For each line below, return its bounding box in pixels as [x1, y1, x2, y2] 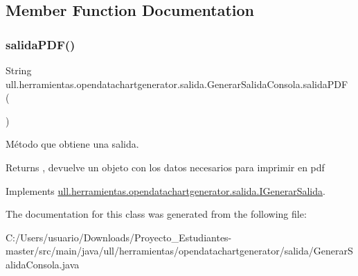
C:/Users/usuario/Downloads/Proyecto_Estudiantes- [6, 230, 232, 244]
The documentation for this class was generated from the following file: [6, 207, 307, 221]
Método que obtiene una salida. [6, 137, 139, 151]
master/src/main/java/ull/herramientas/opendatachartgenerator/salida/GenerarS [6, 243, 353, 258]
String [6, 63, 32, 77]
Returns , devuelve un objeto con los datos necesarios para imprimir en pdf [6, 159, 325, 174]
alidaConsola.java [6, 257, 80, 271]
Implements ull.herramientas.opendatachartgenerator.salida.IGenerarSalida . [6, 183, 325, 198]
